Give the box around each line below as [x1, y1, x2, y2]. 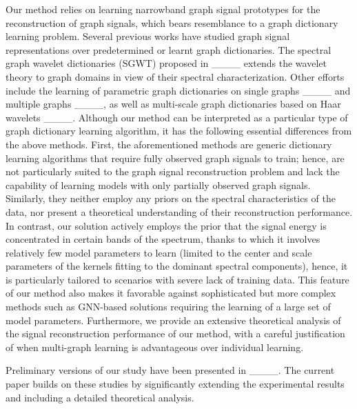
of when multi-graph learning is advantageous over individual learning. [6, 339, 304, 354]
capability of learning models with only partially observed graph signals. [6, 177, 311, 192]
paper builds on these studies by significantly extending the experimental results [6, 377, 345, 391]
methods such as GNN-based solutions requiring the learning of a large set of [6, 299, 331, 314]
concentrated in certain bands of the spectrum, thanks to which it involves [6, 232, 320, 246]
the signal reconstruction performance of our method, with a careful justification [6, 326, 345, 341]
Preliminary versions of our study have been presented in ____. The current [6, 363, 335, 377]
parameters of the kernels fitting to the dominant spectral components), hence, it [6, 259, 348, 273]
